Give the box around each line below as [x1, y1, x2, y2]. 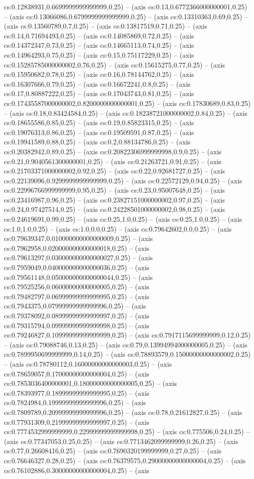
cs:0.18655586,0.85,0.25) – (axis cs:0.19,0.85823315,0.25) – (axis [4, 117, 194, 128]
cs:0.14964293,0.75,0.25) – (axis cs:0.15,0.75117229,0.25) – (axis [4, 49, 194, 60]
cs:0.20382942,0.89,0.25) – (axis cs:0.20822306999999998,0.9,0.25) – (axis [4, 146, 222, 156]
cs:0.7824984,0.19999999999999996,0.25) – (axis [4, 397, 146, 408]
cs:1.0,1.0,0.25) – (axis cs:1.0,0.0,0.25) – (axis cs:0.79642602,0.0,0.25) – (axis [4, 223, 232, 234]
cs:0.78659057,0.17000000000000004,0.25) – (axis [4, 368, 150, 378]
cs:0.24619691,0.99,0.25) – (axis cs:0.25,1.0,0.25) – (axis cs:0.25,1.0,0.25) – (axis [4, 214, 242, 224]
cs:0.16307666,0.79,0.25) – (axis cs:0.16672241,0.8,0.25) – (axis [4, 78, 191, 89]
